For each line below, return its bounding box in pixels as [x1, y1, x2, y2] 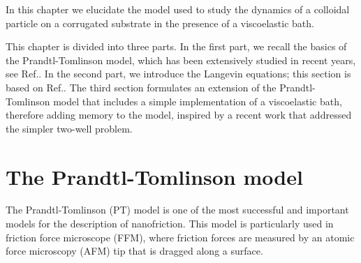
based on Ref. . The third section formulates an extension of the [6, 80, 277, 94]
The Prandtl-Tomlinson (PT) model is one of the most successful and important [6, 202, 349, 217]
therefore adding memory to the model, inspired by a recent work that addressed [6, 107, 352, 122]
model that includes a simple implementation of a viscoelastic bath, [53, 93, 342, 108]
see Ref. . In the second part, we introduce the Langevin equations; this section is [6, 66, 351, 81]
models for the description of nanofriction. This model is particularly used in [6, 216, 334, 231]
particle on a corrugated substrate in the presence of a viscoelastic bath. [6, 15, 314, 30]
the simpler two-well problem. [6, 121, 133, 135]
